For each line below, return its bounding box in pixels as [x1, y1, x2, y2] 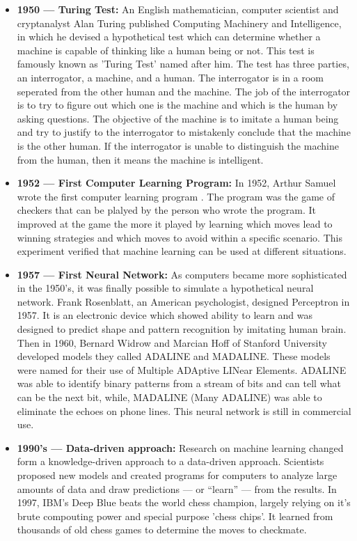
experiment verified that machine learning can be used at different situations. [17, 244, 347, 258]
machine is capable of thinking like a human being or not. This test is [17, 42, 315, 57]
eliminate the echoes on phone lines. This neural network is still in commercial [17, 403, 351, 418]
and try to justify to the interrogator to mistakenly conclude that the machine [17, 125, 351, 139]
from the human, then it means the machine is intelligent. [17, 152, 264, 166]
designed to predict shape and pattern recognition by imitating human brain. [17, 322, 347, 336]
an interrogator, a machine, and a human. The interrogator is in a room [17, 70, 324, 84]
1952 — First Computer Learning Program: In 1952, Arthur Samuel [17, 175, 336, 190]
